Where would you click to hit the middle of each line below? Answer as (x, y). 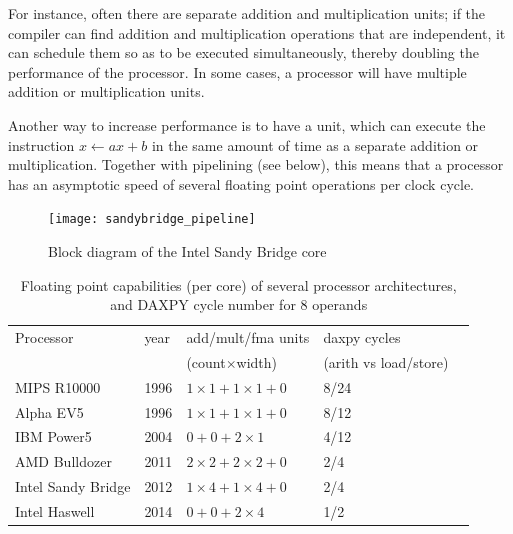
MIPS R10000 (58, 386)
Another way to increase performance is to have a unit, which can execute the (247, 124)
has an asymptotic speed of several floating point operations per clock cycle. (241, 183)
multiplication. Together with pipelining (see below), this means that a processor (256, 164)
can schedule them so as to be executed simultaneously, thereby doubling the (243, 52)
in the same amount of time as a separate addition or (315, 144)
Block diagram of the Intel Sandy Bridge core (187, 251)
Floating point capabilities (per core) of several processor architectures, (238, 284)
